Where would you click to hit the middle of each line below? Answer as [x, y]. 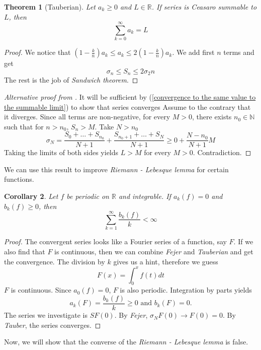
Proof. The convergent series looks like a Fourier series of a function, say [115, 241]
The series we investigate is [46, 315]
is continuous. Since [41, 290]
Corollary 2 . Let [31, 196]
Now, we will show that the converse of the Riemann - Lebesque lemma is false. [126, 342]
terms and [239, 52]
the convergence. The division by [55, 261]
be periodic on [88, 196]
